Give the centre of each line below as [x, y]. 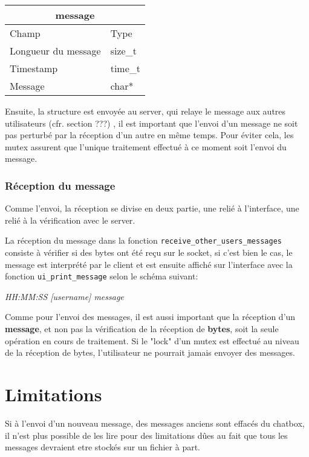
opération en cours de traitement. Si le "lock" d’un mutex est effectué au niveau [152, 340]
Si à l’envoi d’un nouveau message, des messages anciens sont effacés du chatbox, [155, 423]
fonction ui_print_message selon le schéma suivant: [102, 276]
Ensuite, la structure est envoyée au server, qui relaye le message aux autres [145, 111]
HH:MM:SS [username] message [64, 296]
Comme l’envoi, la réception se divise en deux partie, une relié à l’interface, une [152, 208]
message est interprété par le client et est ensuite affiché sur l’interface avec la [149, 264]
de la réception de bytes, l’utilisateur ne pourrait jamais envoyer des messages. [150, 352]
